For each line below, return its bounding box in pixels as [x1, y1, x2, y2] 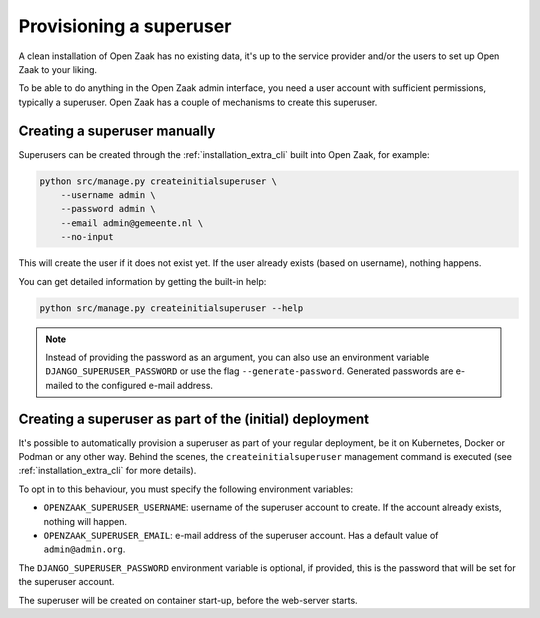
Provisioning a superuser [18, 15, 232, 37]
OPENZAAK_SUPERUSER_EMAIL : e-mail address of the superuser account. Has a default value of [43, 529, 439, 541]
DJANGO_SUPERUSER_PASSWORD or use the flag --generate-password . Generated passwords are [45, 365, 454, 377]
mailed [45, 379, 74, 391]
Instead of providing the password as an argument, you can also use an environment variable [45, 351, 430, 363]
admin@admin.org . [43, 543, 126, 555]
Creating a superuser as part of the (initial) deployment [18, 410, 370, 427]
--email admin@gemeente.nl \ [60, 217, 204, 229]
